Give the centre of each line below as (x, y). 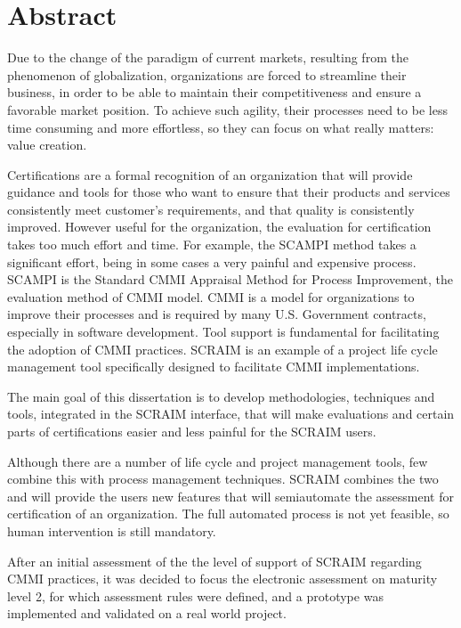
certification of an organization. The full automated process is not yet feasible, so (228, 514)
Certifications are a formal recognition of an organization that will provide (210, 174)
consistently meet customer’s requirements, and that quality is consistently (211, 209)
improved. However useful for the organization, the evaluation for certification (219, 227)
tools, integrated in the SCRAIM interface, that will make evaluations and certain (231, 414)
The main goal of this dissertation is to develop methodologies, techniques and (221, 396)
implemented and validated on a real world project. (147, 613)
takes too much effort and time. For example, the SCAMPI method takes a (212, 245)
